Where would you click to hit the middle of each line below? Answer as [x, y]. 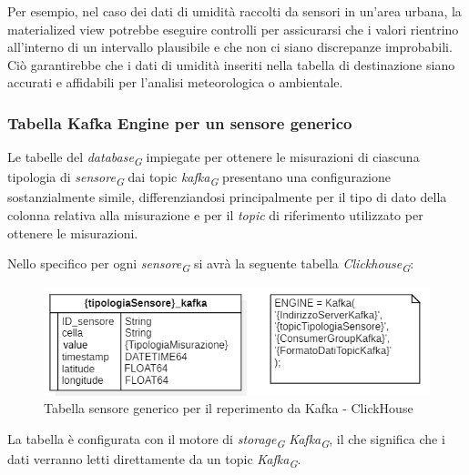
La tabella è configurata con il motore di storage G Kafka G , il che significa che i [226, 440]
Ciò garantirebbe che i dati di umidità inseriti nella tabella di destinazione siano [231, 64]
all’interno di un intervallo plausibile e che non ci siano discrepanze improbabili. [230, 47]
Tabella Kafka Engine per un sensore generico [180, 122]
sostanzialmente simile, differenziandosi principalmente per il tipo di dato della [227, 197]
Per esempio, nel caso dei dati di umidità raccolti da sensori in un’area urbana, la [234, 11]
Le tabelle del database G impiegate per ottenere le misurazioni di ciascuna [214, 158]
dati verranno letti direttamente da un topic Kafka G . [154, 460]
